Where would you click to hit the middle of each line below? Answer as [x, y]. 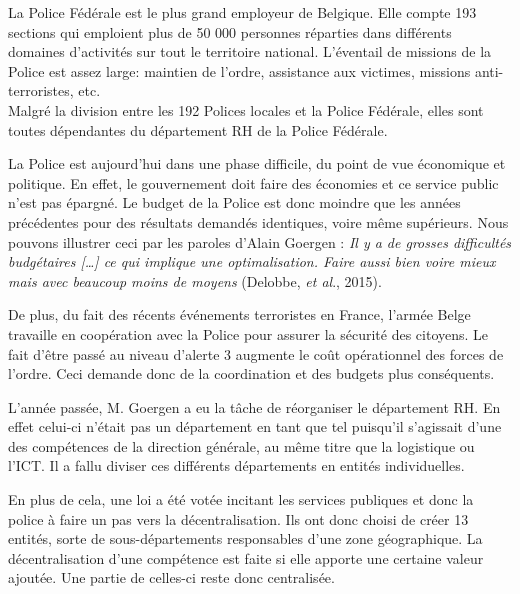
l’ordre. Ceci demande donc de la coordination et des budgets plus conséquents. [251, 373]
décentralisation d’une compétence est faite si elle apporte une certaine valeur [246, 557]
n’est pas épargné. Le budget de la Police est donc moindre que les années [234, 202]
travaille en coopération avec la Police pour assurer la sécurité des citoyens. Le [248, 333]
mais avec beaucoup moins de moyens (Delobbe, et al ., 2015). [195, 280]
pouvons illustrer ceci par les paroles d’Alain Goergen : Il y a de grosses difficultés [260, 241]
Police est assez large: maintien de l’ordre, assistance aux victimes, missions [239, 70]
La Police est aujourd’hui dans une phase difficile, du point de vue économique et [257, 163]
